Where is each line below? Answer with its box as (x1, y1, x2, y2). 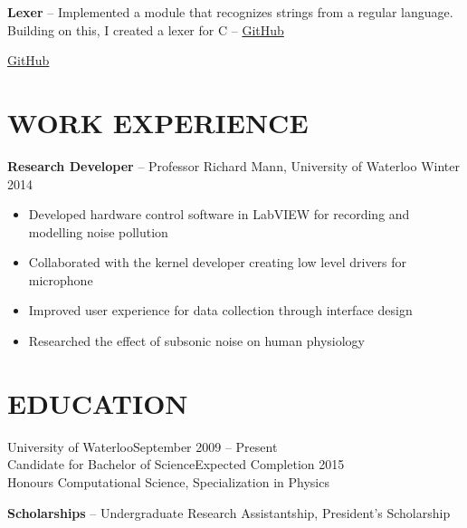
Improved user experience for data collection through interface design (28, 301, 413, 320)
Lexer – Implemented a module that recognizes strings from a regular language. (7, 3, 453, 21)
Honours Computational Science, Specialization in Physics (7, 472, 329, 491)
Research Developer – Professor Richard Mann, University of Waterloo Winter (7, 156, 460, 175)
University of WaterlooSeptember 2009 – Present (7, 437, 278, 456)
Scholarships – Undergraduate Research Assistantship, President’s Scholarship (7, 503, 451, 522)
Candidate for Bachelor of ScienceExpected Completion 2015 (7, 455, 345, 474)
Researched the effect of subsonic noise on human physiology (28, 331, 365, 350)
